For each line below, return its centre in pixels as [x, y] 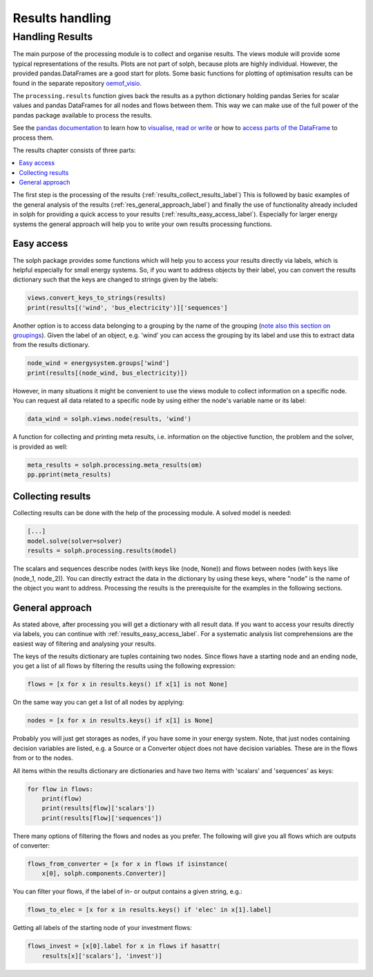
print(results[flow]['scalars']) [98, 808]
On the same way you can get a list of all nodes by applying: [98, 702]
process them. [34, 138]
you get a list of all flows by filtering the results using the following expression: [124, 666]
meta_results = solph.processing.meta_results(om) [115, 465]
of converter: [31, 846]
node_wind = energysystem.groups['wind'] [98, 363]
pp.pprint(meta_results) [69, 474]
